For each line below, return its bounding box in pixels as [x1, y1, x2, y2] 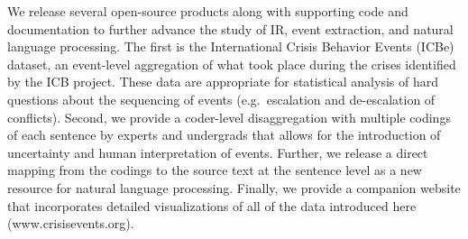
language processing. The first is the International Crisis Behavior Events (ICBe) [7, 37, 454, 56]
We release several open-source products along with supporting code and [7, 2, 408, 20]
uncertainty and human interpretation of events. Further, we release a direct [7, 142, 428, 161]
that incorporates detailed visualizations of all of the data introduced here [7, 196, 417, 215]
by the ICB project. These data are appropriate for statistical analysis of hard [7, 72, 438, 91]
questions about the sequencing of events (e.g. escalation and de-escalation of [7, 89, 436, 108]
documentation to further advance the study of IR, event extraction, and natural [7, 19, 454, 38]
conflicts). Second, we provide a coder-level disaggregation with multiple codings [7, 107, 451, 126]
